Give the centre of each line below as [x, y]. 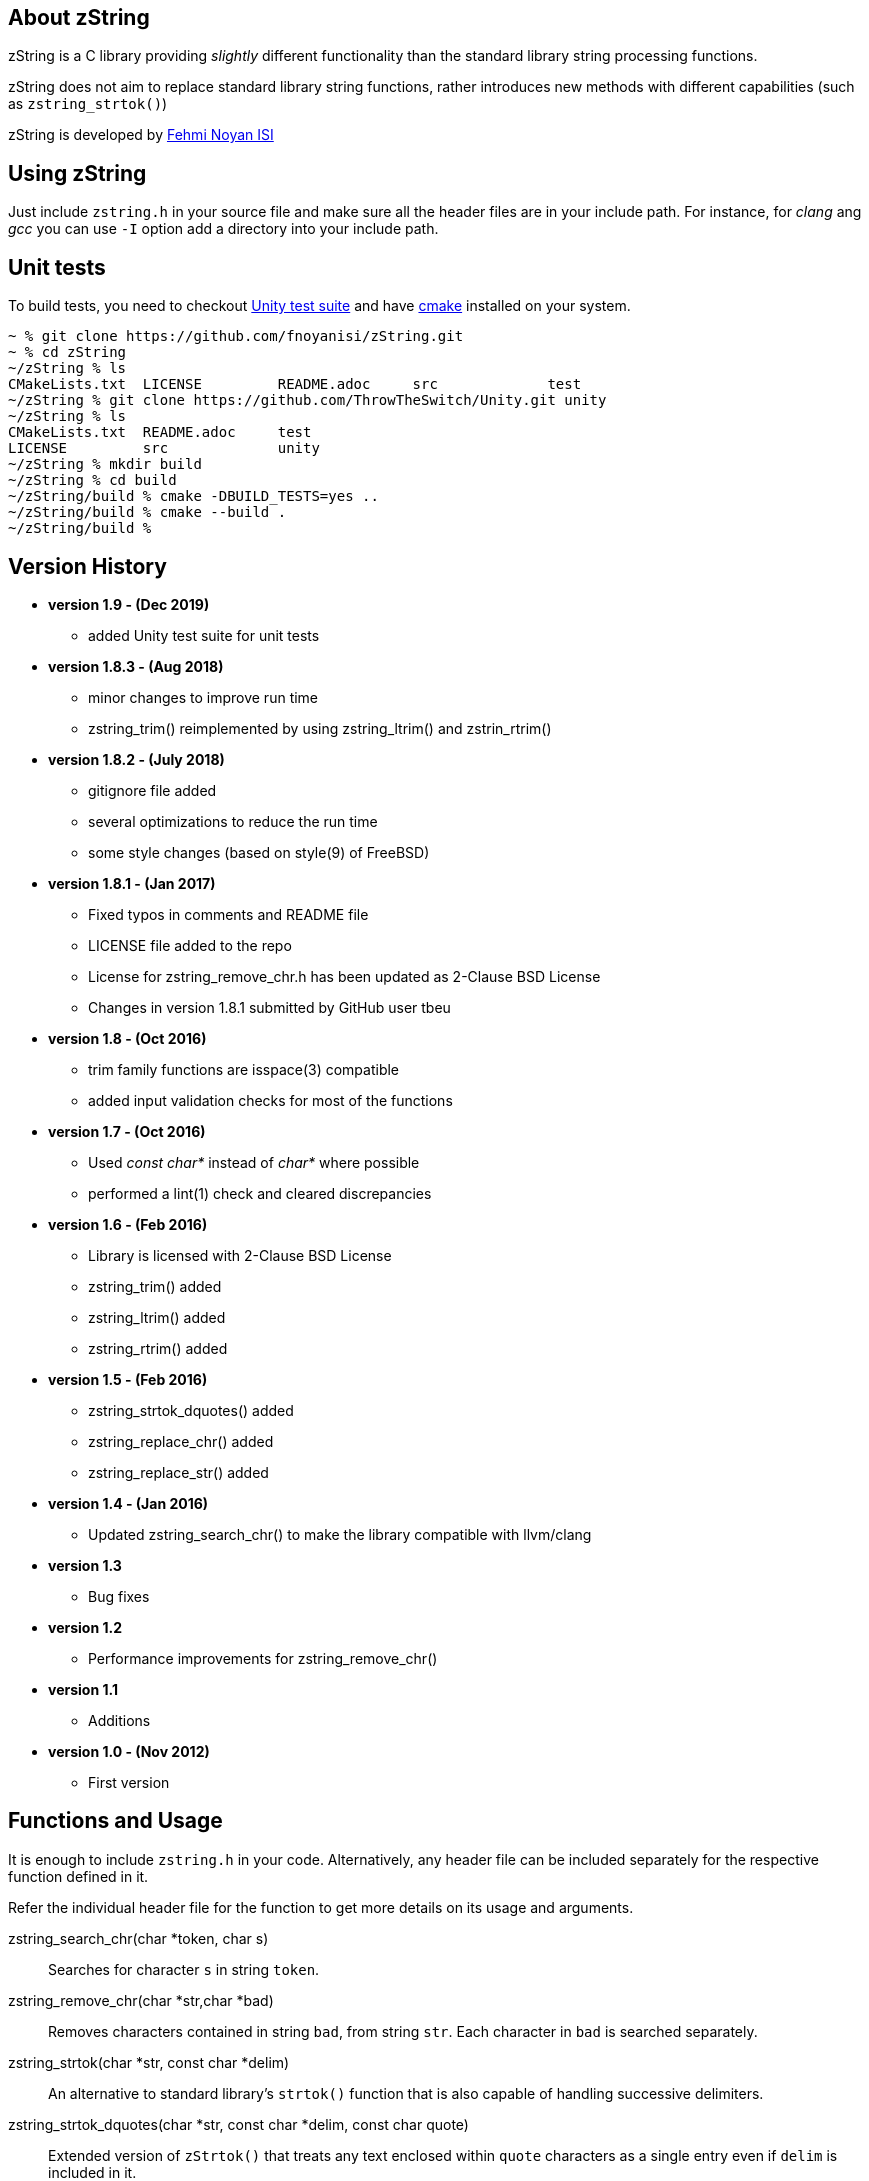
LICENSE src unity [164, 448]
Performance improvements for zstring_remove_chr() [263, 1658]
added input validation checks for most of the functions [270, 1100]
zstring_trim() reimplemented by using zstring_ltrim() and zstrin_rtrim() [320, 728]
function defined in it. [78, 1876]
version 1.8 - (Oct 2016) [127, 1038]
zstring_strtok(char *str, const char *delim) [149, 2062]
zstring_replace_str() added [178, 1472]
